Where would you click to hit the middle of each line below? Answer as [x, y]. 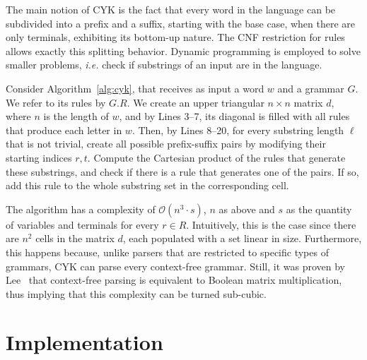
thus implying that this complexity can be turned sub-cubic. [136, 293]
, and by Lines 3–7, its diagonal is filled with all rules [234, 116]
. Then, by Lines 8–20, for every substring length [238, 130]
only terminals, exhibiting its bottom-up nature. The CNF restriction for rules [175, 37]
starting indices [39, 157]
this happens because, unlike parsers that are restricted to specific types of [167, 252]
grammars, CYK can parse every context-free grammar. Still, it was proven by [176, 266]
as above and [247, 209]
